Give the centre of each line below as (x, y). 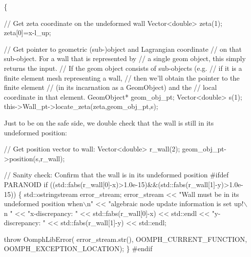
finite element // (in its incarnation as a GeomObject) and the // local (110, 87)
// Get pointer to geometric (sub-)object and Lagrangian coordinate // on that (123, 49)
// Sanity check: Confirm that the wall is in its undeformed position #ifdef (116, 175)
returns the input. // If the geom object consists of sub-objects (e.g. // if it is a (123, 68)
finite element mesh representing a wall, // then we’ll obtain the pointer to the (122, 77)
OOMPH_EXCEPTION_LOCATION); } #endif (78, 248)
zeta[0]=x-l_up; (28, 32)
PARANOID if (26, 184)
